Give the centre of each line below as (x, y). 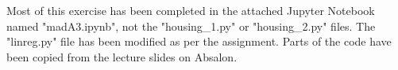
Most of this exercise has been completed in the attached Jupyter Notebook (191, 10)
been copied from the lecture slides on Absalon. (122, 56)
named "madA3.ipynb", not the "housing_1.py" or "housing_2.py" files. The (191, 26)
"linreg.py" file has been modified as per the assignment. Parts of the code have (199, 41)
